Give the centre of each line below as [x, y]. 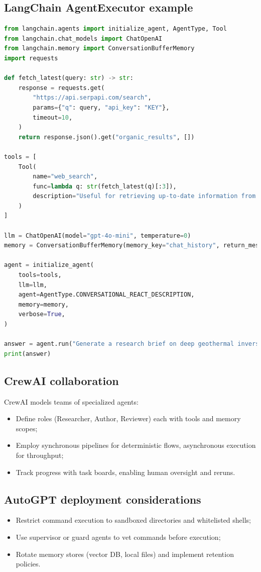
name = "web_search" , [65, 177]
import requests [31, 58]
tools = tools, [40, 275]
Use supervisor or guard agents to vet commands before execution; [118, 537]
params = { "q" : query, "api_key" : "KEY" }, [101, 107]
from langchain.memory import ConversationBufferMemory [99, 49]
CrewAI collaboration [61, 380]
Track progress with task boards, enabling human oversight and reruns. [125, 472]
